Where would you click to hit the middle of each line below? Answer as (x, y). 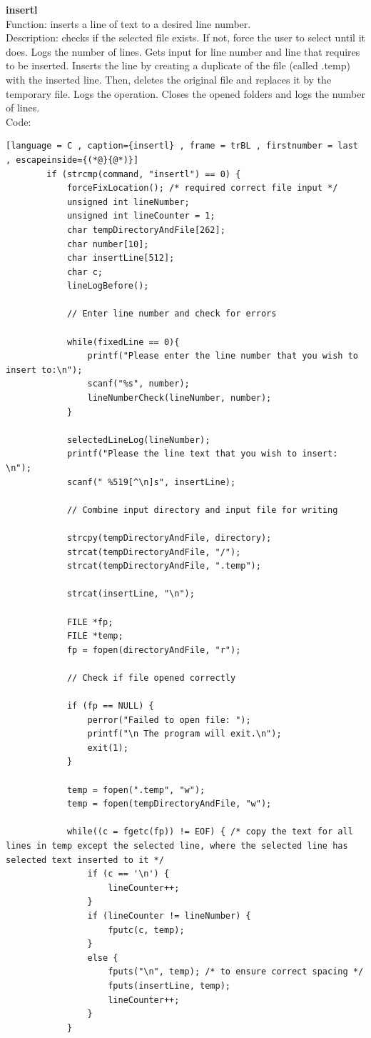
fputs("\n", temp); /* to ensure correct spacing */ (236, 972)
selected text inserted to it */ (85, 860)
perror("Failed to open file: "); (169, 720)
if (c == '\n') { (128, 874)
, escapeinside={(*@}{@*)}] (72, 160)
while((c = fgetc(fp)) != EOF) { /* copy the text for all (210, 832)
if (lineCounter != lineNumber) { (169, 916)
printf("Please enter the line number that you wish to (223, 356)
